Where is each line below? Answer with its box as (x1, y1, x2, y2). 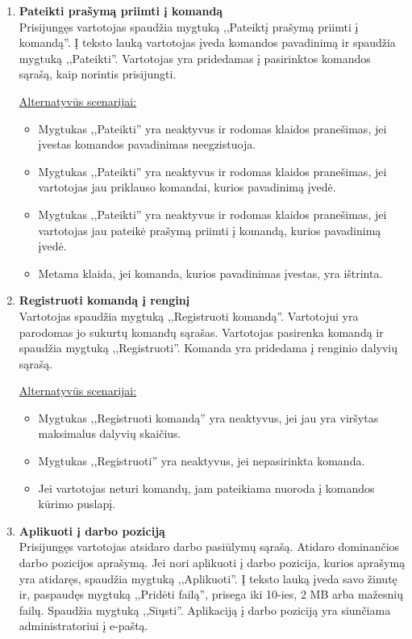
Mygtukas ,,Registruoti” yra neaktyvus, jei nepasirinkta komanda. (38, 452, 365, 469)
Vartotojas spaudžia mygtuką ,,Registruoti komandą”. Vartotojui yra (19, 307, 359, 324)
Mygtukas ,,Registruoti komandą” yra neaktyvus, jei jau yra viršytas (38, 409, 379, 426)
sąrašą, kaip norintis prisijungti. (19, 65, 177, 82)
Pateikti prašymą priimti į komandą (19, 2, 223, 19)
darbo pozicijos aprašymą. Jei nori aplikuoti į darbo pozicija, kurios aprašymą (19, 554, 406, 571)
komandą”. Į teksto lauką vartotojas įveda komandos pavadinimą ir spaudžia (19, 34, 396, 51)
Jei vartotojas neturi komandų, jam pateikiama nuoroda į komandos (38, 479, 375, 496)
